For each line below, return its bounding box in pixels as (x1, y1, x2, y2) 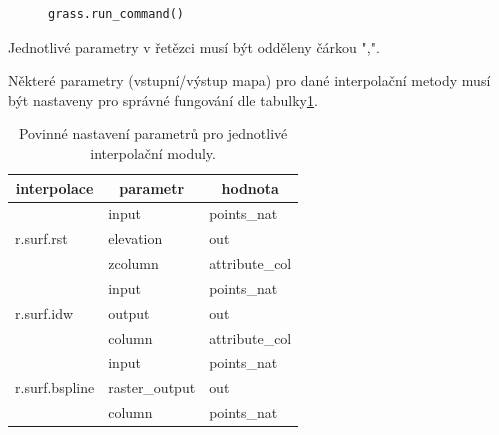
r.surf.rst (15, 228, 68, 249)
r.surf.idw (15, 302, 74, 323)
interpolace (15, 177, 94, 198)
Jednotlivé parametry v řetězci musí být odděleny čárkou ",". (8, 36, 380, 57)
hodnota (221, 177, 279, 198)
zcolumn (108, 253, 159, 274)
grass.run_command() (48, 7, 185, 21)
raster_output (108, 377, 196, 398)
